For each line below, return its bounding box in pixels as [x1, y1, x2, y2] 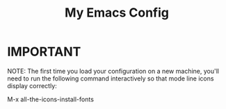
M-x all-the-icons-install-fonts [7, 95, 94, 103]
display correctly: [7, 81, 57, 90]
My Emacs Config [65, 5, 169, 21]
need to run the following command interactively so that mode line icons [7, 74, 214, 83]
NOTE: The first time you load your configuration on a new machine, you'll [7, 67, 219, 75]
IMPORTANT [7, 44, 81, 60]
